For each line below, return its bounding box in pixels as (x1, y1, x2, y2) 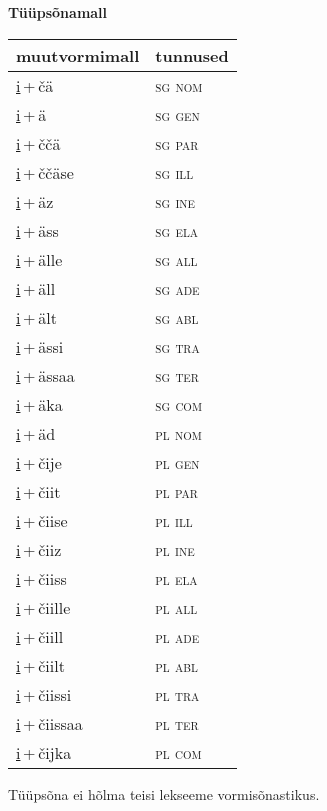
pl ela (155, 566, 198, 590)
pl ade (155, 624, 200, 648)
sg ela (155, 218, 199, 242)
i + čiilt (16, 653, 65, 677)
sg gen (155, 102, 200, 126)
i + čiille (16, 595, 71, 619)
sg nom (155, 73, 203, 97)
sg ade (155, 276, 200, 300)
